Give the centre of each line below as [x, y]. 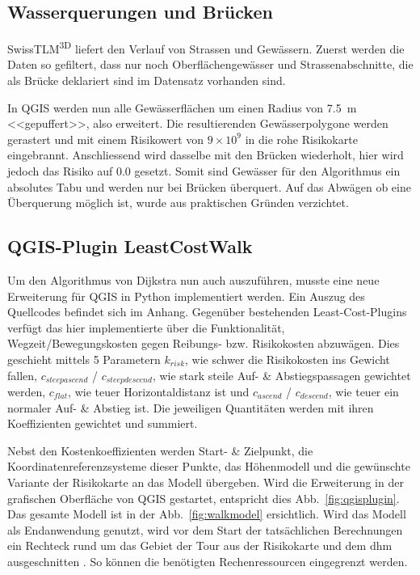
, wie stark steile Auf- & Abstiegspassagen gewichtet [281, 375]
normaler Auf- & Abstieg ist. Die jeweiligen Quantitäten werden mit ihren [191, 407]
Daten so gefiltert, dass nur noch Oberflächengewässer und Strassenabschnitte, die [210, 64]
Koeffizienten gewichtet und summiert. [103, 423]
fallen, [22, 375]
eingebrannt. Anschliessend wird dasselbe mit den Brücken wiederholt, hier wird [206, 155]
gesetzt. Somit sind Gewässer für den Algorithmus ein [267, 171]
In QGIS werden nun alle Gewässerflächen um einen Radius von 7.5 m [182, 107]
